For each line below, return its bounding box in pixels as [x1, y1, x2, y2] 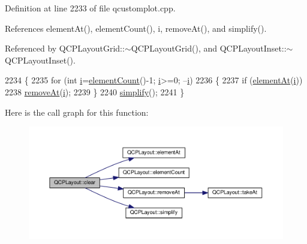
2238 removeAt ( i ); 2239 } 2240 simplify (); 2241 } [5, 85, 185, 98]
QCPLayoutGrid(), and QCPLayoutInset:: [131, 42, 287, 55]
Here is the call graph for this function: [5, 106, 149, 118]
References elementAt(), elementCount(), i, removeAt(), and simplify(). [5, 22, 267, 34]
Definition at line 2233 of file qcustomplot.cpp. [5, 2, 176, 14]
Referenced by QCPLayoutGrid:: [5, 42, 125, 55]
